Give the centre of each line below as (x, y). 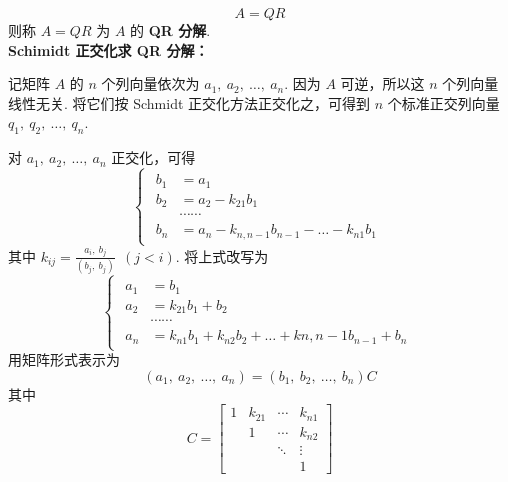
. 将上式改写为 (222, 255)
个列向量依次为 (150, 83)
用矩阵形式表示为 (64, 359)
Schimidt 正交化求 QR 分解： (108, 49)
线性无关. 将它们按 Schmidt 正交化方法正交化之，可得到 (189, 102)
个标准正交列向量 (443, 102)
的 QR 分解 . (170, 30)
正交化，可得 (153, 157)
